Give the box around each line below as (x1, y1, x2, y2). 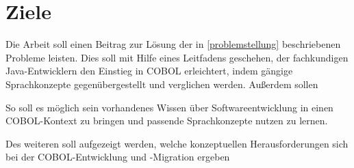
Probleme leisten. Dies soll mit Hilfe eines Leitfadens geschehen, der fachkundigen (5, 50, 349, 64)
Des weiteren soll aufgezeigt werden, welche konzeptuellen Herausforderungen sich (5, 136, 349, 150)
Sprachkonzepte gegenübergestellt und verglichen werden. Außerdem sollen (5, 76, 318, 91)
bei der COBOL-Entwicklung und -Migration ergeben (5, 150, 230, 164)
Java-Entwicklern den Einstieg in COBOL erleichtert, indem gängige (5, 64, 293, 78)
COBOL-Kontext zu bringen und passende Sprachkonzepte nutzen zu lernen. (5, 113, 328, 128)
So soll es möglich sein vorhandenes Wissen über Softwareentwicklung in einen (5, 100, 333, 114)
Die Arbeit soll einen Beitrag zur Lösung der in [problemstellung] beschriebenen (5, 37, 341, 51)
